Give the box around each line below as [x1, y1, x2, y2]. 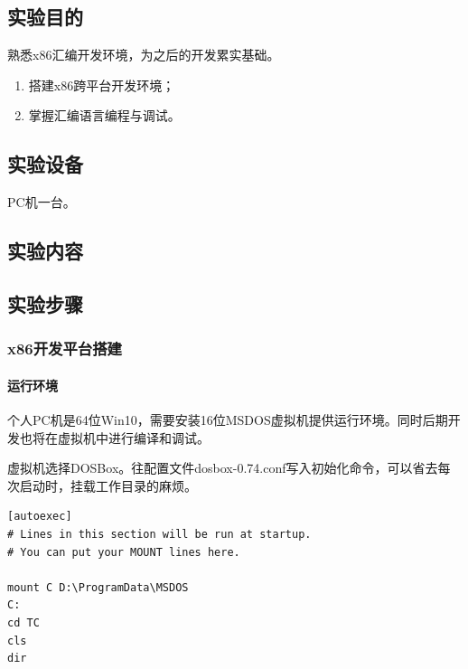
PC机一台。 [7, 193, 76, 212]
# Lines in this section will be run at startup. [7, 527, 312, 541]
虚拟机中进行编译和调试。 [57, 428, 210, 447]
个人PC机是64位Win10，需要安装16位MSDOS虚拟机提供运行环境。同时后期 [7, 410, 448, 429]
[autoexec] [7, 510, 72, 523]
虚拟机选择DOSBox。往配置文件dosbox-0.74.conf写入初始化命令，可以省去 [7, 458, 438, 477]
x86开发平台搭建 [7, 337, 122, 360]
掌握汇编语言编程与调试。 [28, 106, 181, 125]
